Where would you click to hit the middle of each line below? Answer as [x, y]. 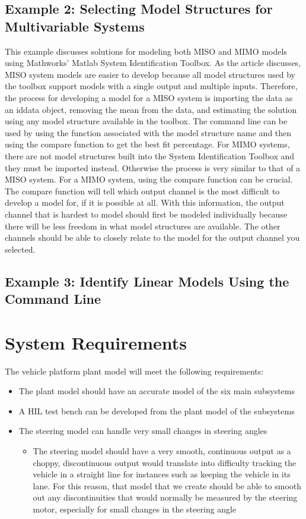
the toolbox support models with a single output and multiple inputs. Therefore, [151, 86]
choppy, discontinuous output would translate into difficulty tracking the [165, 462]
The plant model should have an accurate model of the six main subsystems [157, 391]
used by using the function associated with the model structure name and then [148, 132]
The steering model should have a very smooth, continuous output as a [162, 450]
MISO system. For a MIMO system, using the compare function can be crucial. [149, 179]
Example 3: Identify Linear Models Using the [147, 281]
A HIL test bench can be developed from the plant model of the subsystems [157, 411]
